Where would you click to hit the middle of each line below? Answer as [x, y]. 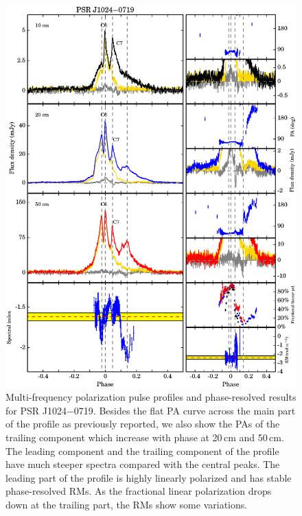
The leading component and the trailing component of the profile [142, 450]
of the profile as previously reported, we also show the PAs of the [143, 424]
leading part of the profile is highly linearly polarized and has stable [149, 477]
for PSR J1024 [36, 410]
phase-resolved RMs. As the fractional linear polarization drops [139, 491]
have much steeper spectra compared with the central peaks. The [143, 464]
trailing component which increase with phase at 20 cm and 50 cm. [145, 437]
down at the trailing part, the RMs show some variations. [127, 504]
